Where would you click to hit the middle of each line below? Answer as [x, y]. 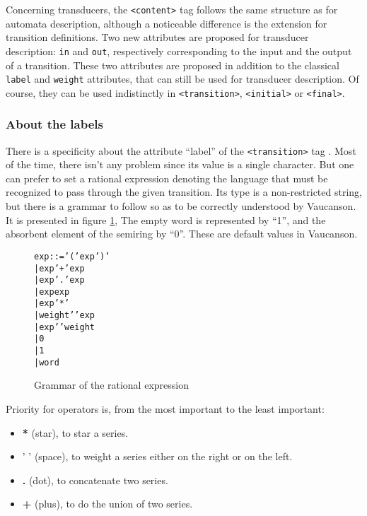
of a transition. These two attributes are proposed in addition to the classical [173, 65]
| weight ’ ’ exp [64, 316]
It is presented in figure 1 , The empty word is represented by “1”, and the [166, 219]
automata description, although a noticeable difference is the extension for [167, 23]
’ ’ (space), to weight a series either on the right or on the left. [157, 456]
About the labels [54, 124]
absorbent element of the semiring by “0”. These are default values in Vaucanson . [182, 234]
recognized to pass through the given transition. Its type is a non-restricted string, [184, 192]
